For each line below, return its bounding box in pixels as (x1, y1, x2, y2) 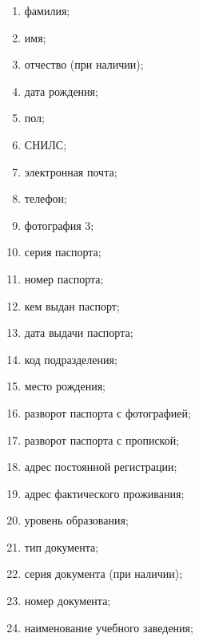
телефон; (24, 190, 67, 207)
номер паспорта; (24, 270, 104, 287)
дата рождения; (24, 82, 98, 99)
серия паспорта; (24, 243, 101, 260)
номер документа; (24, 592, 111, 609)
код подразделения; (24, 350, 117, 367)
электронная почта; (24, 163, 117, 180)
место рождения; (24, 378, 106, 394)
